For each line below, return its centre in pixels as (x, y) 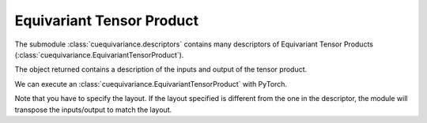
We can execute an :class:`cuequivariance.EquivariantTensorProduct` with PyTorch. (151, 84)
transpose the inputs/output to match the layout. (93, 110)
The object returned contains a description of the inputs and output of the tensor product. (161, 69)
